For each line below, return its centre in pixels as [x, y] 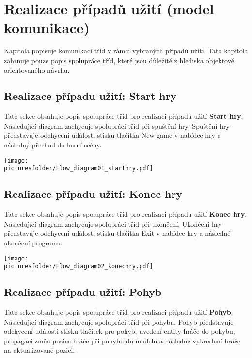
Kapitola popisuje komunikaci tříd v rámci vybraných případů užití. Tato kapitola [126, 51]
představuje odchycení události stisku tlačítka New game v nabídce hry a [112, 135]
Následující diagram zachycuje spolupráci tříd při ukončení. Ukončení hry [113, 223]
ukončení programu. [33, 242]
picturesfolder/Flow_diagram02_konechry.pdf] [79, 267]
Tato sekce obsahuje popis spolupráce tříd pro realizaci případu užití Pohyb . [118, 312]
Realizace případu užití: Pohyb [83, 292]
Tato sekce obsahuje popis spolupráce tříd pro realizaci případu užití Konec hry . [126, 214]
